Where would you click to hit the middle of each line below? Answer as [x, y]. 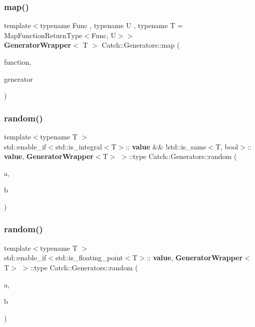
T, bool [227, 146]
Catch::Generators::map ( [141, 45]
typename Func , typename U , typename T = [112, 25]
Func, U [104, 35]
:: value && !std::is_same [166, 146]
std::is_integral [79, 146]
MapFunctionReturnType [43, 35]
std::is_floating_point [89, 258]
